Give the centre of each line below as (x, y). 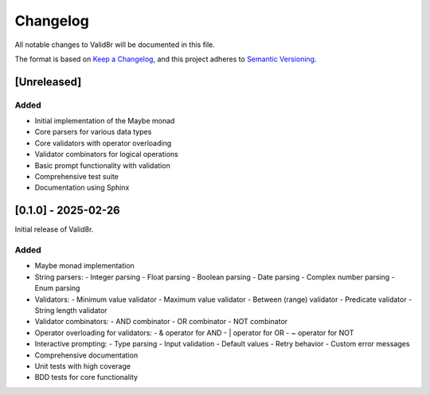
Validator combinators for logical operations (107, 154)
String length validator (71, 311)
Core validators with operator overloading (103, 143)
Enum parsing (57, 288)
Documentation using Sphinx (82, 188)
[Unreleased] (48, 82)
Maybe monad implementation (84, 266)
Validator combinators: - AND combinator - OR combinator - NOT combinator (161, 322)
